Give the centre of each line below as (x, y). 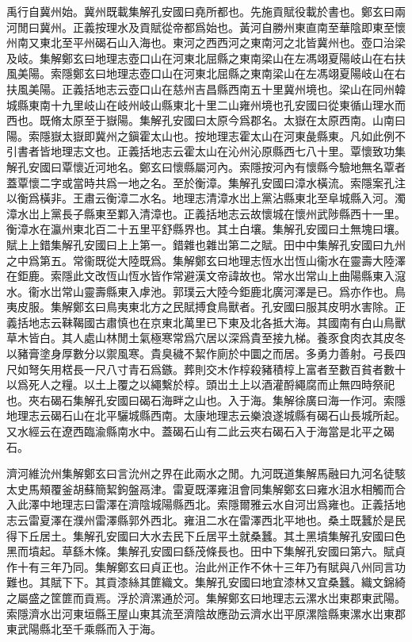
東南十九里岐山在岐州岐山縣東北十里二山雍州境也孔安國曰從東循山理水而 (217, 104)
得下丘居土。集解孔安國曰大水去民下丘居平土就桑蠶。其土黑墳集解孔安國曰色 (206, 535)
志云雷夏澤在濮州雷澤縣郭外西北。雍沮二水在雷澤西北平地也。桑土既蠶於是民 (206, 520)
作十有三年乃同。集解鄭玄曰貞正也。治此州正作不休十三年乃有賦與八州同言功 (206, 566)
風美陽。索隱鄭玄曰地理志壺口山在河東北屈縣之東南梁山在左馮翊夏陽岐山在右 (206, 73)
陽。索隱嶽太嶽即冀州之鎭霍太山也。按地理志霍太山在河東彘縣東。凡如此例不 (206, 135)
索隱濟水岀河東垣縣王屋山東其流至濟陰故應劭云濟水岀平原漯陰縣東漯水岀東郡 (206, 613)
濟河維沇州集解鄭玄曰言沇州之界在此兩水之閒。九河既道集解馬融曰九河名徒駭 (206, 473)
